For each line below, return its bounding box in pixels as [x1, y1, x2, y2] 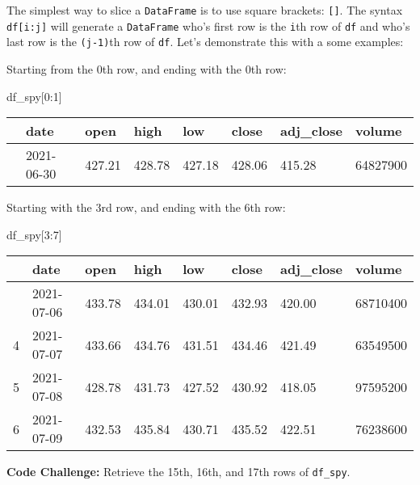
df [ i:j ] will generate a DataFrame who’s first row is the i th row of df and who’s [6, 17, 410, 34]
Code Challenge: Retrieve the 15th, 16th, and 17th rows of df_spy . [6, 463, 351, 480]
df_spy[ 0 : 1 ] [6, 87, 62, 104]
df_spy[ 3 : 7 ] [6, 226, 62, 242]
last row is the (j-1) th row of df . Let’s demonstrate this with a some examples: [6, 33, 404, 50]
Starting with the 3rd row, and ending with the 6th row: [6, 199, 286, 216]
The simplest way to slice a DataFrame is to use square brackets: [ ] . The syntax [6, 2, 403, 18]
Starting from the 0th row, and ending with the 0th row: [6, 60, 287, 77]
